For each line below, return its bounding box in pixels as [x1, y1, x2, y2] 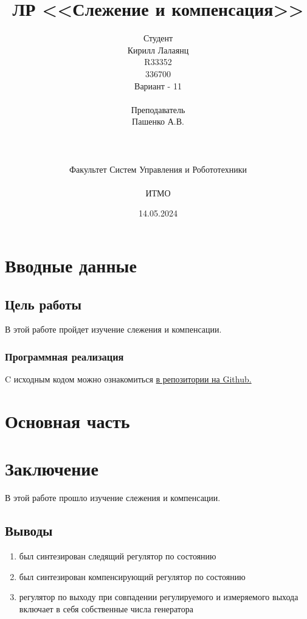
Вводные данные [5, 253, 137, 278]
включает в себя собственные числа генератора [19, 602, 193, 615]
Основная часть [5, 409, 130, 434]
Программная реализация [5, 348, 124, 364]
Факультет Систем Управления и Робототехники [69, 162, 247, 175]
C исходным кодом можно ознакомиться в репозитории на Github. [5, 373, 252, 386]
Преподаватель [131, 103, 185, 116]
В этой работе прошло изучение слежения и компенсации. [5, 491, 221, 504]
